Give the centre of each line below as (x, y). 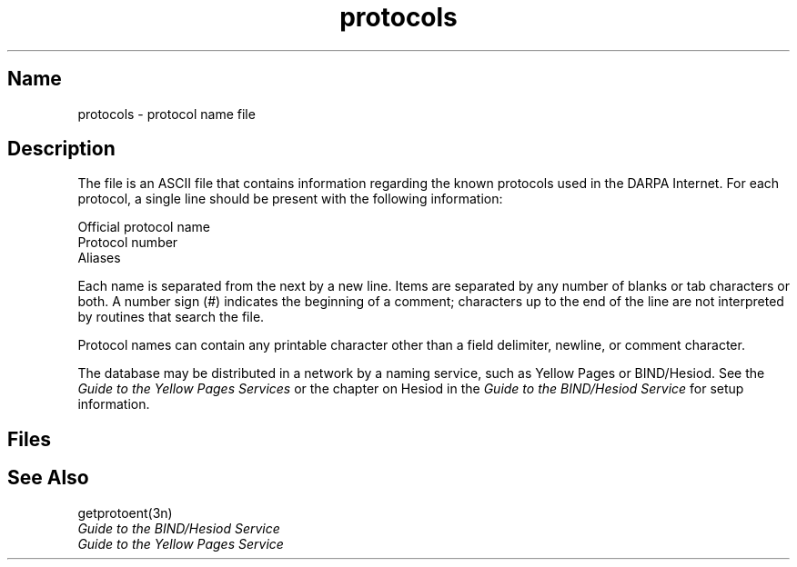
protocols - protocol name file (166, 114)
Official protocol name (144, 227)
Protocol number (128, 243)
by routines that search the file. (171, 317)
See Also (48, 478)
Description (61, 149)
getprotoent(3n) (125, 512)
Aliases (99, 258)
